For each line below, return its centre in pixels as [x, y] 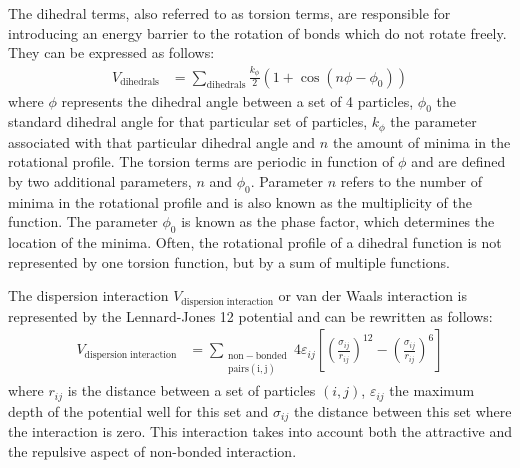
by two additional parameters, [100, 180]
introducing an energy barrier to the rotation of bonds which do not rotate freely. [257, 32]
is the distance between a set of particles [191, 390]
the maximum [432, 390]
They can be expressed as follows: [111, 52]
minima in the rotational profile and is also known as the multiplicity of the [240, 201]
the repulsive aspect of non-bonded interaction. [152, 450]
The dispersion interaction [88, 295]
